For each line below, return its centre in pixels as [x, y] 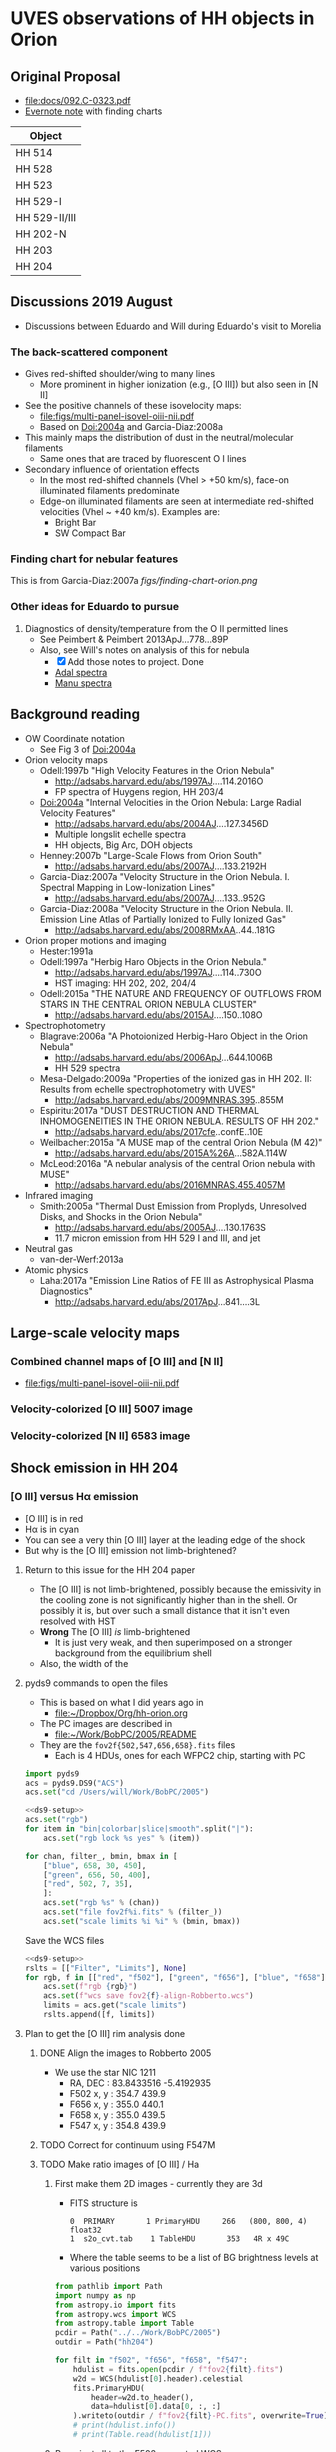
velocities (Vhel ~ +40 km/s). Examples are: [129, 512]
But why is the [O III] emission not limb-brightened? [130, 1550]
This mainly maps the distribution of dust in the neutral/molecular [159, 438]
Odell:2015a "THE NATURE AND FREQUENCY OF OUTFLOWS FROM [180, 993]
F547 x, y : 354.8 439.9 [118, 2125]
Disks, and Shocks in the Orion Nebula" [121, 1216]
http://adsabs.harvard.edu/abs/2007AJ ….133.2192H [160, 866]
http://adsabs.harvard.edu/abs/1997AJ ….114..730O [158, 972]
